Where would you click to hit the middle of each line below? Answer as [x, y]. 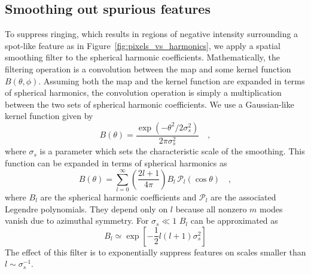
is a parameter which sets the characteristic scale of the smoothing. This [172, 151]
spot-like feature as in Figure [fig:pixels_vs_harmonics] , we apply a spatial [143, 45]
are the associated [243, 197]
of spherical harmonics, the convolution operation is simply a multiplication [143, 92]
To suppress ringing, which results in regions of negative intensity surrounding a [152, 34]
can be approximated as [234, 220]
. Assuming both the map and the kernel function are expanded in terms [172, 80]
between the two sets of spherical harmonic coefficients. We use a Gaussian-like [150, 104]
